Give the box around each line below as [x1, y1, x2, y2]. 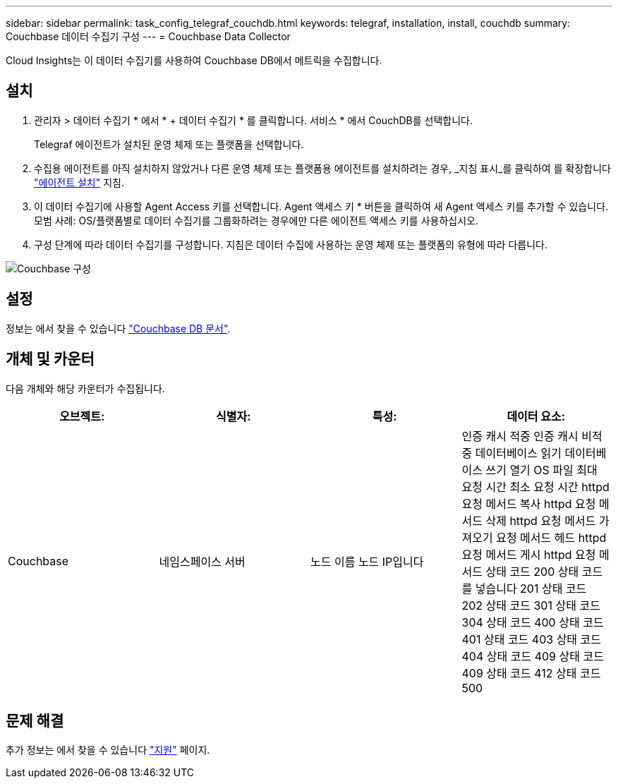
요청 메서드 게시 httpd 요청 [461, 547, 596, 562]
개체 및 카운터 [6, 350, 95, 368]
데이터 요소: [507, 409, 566, 423]
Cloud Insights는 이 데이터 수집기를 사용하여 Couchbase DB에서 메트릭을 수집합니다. [6, 54, 382, 66]
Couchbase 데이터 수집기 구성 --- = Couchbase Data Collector [6, 30, 291, 42]
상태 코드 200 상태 [485, 564, 579, 579]
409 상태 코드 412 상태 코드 [461, 665, 601, 680]
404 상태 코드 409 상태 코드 [461, 649, 604, 663]
